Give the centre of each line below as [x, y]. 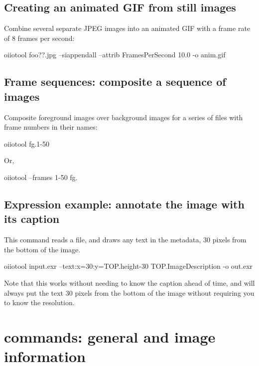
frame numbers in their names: [51, 127]
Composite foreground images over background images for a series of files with [124, 117]
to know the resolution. [39, 302]
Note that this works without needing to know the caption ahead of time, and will [129, 282]
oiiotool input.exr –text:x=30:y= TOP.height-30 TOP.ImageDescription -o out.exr [129, 266]
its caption [32, 219]
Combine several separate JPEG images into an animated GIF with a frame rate [127, 28]
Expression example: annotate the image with [124, 204]
